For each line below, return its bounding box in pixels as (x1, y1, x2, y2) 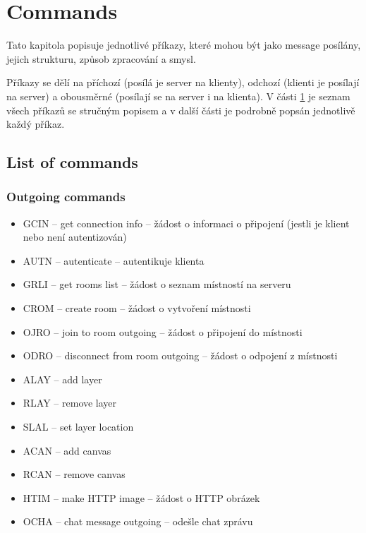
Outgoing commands (6, 188, 126, 205)
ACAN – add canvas (23, 443, 111, 457)
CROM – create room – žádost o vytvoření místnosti (23, 301, 251, 316)
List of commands (6, 151, 138, 173)
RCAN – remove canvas (23, 467, 126, 481)
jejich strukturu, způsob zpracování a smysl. (6, 51, 196, 66)
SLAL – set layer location (23, 419, 134, 434)
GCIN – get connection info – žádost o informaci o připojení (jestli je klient (23, 215, 350, 230)
